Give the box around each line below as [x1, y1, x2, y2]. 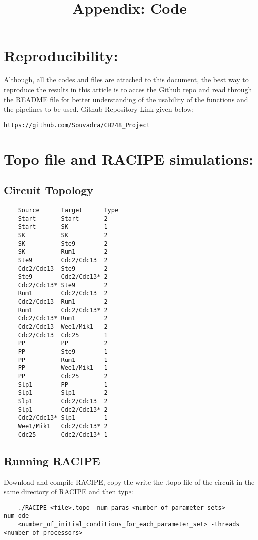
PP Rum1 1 [18, 356, 108, 363]
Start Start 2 [18, 215, 108, 222]
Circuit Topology [4, 182, 94, 198]
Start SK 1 [18, 223, 108, 231]
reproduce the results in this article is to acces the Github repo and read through [4, 84, 252, 94]
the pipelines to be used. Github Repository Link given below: [4, 104, 194, 114]
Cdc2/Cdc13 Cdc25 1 [18, 331, 108, 339]
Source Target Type [18, 206, 119, 214]
